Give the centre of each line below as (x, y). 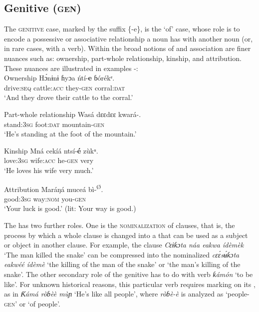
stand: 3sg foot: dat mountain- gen (54, 124)
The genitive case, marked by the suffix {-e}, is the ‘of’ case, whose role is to (122, 29)
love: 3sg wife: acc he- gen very (49, 160)
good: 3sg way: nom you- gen (45, 198)
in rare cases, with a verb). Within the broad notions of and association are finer (128, 48)
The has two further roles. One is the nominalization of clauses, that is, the (120, 225)
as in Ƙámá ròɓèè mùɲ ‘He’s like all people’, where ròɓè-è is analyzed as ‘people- (127, 294)
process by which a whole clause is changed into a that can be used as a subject (126, 235)
